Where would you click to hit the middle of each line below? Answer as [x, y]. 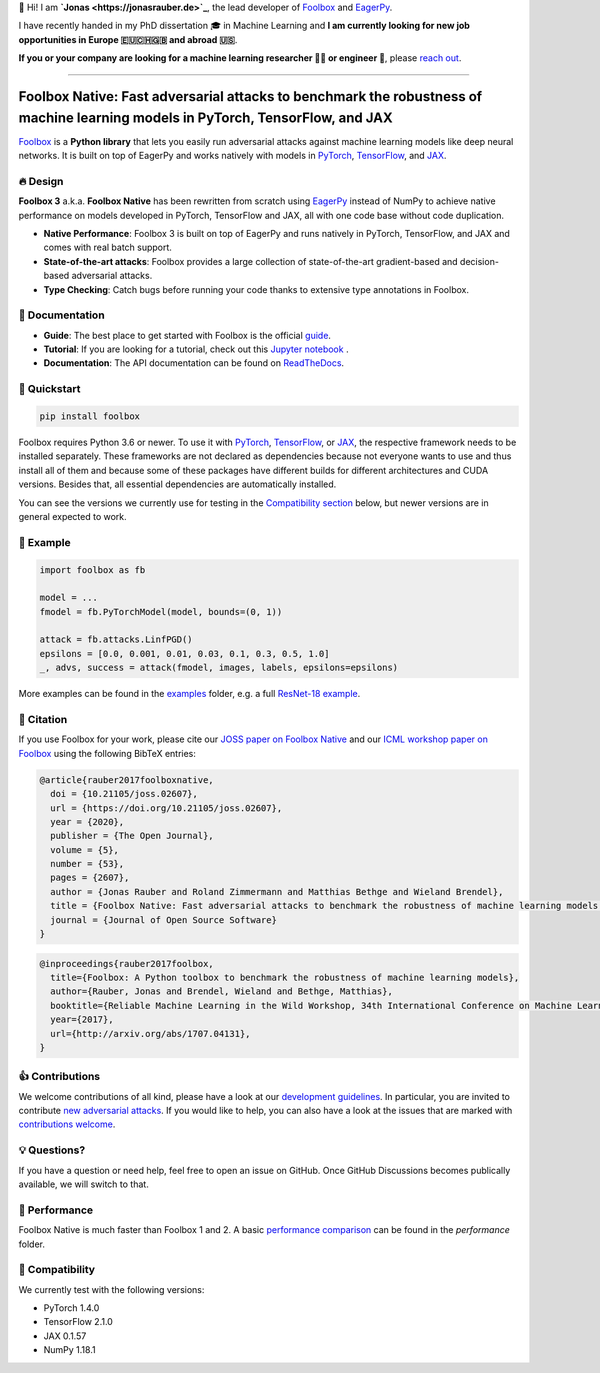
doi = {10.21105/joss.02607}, [124, 794]
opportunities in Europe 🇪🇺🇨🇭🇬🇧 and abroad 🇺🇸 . [128, 39]
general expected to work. [72, 516]
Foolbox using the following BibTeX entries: [107, 753]
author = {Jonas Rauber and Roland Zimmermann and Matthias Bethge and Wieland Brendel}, [277, 891]
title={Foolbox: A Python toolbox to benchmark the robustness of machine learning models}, [285, 977]
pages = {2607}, [90, 878]
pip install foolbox [89, 416]
